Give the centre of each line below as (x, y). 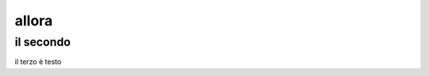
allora (34, 21)
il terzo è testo (38, 62)
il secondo (43, 42)
